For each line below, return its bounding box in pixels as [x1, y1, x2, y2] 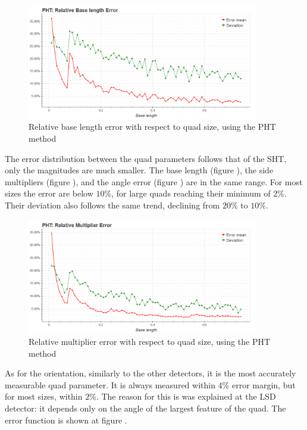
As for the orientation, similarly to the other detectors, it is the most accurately [5, 367, 296, 379]
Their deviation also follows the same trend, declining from [5, 198, 220, 211]
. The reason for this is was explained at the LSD [96, 390, 276, 403]
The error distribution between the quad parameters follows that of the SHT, [5, 152, 287, 164]
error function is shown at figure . [5, 413, 127, 426]
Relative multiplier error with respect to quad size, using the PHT [29, 335, 271, 347]
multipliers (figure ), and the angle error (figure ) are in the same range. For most [5, 175, 303, 188]
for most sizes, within [5, 390, 83, 403]
